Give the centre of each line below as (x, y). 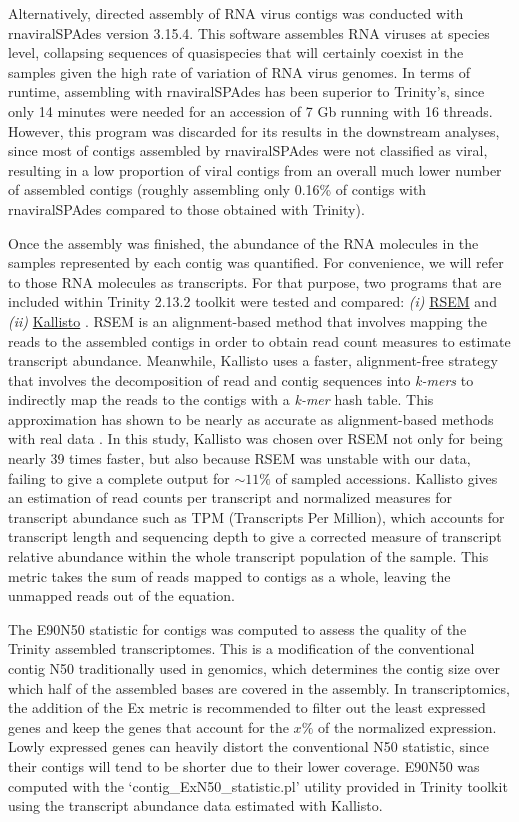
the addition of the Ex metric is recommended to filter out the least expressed (247, 707)
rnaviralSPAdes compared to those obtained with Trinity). (186, 208)
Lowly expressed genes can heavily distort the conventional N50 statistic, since (249, 746)
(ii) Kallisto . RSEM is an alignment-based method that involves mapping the (247, 320)
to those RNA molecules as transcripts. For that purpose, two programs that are (255, 281)
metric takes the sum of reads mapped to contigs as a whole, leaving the (229, 575)
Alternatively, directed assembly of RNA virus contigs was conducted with (236, 13)
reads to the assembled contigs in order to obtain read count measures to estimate (259, 340)
